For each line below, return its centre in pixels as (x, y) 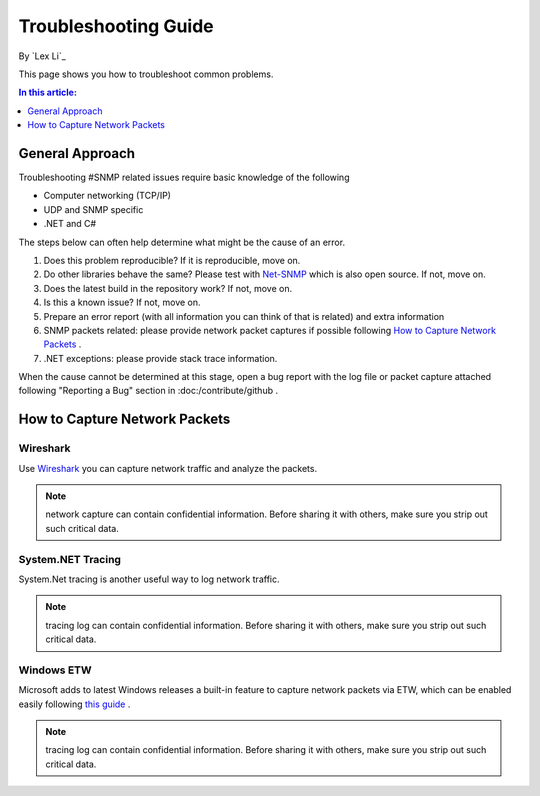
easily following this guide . (74, 704)
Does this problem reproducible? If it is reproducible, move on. (172, 260)
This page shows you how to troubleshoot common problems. (146, 74)
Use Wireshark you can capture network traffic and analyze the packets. (168, 468)
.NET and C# (70, 224)
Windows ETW (55, 670)
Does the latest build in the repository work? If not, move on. (168, 288)
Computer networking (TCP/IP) (107, 196)
